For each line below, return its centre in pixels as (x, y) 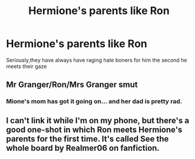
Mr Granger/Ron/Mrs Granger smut (72, 85)
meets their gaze (27, 66)
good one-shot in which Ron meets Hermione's (94, 129)
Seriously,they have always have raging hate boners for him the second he (97, 60)
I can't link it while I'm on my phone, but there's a (98, 121)
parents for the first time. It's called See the (87, 139)
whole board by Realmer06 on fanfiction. (83, 148)
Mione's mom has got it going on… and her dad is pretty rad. (94, 102)
